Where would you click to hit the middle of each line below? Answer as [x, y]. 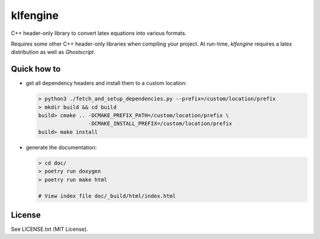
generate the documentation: [61, 147]
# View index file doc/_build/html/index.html [107, 196]
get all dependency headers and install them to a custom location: [106, 83]
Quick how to [36, 69]
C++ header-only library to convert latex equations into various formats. [99, 33]
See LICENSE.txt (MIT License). [49, 229]
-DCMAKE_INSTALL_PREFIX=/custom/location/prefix [160, 124]
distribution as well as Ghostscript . [53, 52]
